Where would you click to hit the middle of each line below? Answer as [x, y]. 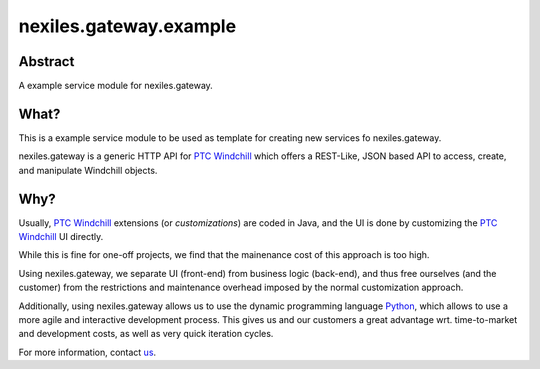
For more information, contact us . [87, 352]
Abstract [46, 61]
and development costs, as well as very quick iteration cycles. [146, 334]
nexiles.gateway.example [127, 26]
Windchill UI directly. [61, 237]
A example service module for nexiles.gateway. [116, 86]
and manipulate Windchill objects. [88, 170]
